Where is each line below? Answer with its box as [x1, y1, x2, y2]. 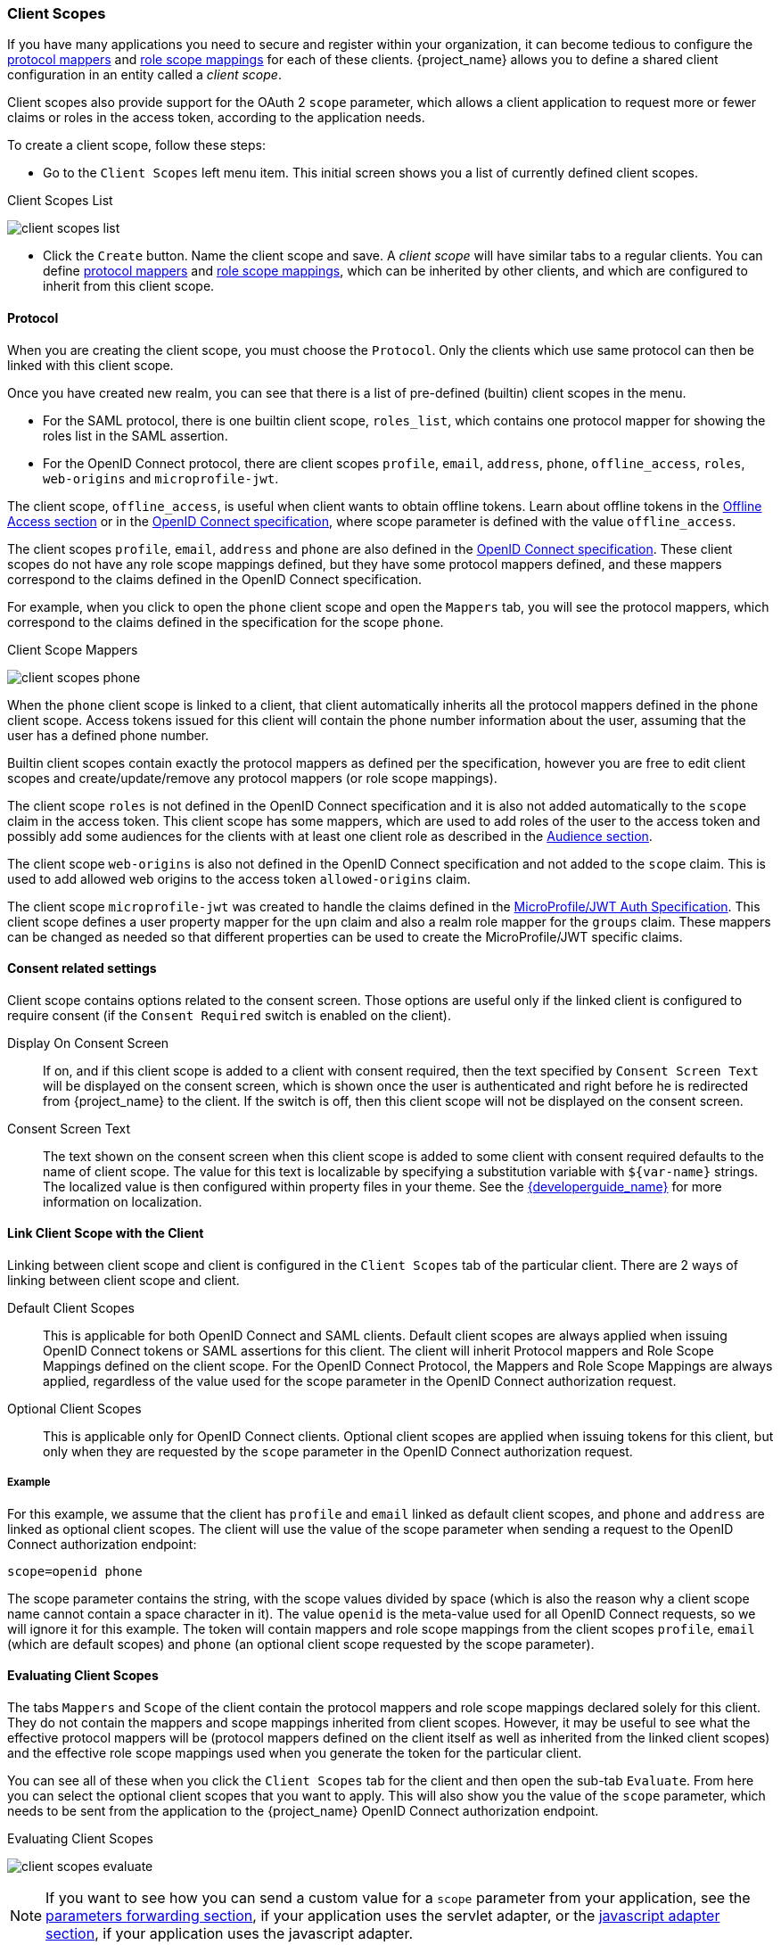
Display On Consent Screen [7, 1034, 169, 1051]
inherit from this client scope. [43, 278, 215, 294]
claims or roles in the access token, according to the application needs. [7, 110, 425, 126]
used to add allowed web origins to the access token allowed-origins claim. [7, 870, 471, 886]
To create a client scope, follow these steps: [7, 137, 267, 153]
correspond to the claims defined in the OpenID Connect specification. [7, 571, 423, 587]
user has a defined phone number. [7, 727, 210, 743]
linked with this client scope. [7, 357, 174, 373]
